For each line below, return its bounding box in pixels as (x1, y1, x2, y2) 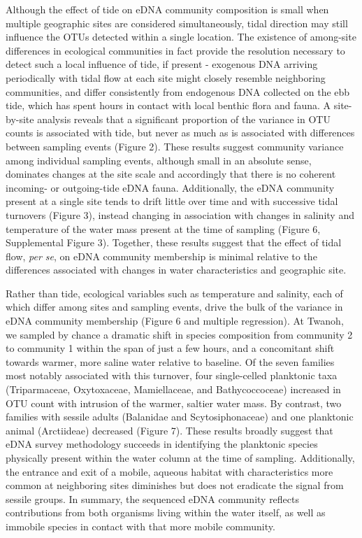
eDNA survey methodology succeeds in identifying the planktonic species (6, 437, 318, 451)
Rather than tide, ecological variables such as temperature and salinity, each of (6, 285, 343, 300)
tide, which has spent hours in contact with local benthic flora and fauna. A (6, 98, 331, 113)
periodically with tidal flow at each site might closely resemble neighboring (6, 70, 326, 85)
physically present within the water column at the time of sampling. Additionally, (6, 451, 355, 465)
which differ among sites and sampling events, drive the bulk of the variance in (6, 299, 343, 314)
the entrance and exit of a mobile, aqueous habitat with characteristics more (6, 464, 333, 479)
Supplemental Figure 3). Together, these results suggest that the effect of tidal (6, 235, 342, 250)
